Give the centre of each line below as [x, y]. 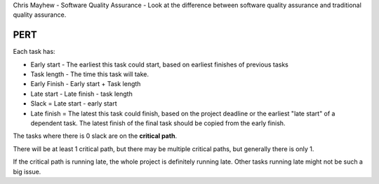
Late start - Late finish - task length [81, 94]
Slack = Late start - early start [74, 104]
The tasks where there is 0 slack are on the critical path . [95, 136]
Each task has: [34, 52]
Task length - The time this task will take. [89, 74]
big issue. [27, 171]
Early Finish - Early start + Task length [86, 84]
